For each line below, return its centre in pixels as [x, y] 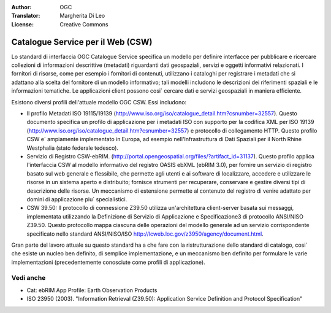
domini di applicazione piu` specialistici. [77, 199]
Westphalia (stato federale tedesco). [73, 148]
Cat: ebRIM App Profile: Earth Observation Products [92, 290]
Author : [21, 7]
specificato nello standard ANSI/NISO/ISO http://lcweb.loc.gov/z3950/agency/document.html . [145, 234]
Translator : [26, 16]
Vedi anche [29, 278]
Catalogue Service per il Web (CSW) [82, 42]
